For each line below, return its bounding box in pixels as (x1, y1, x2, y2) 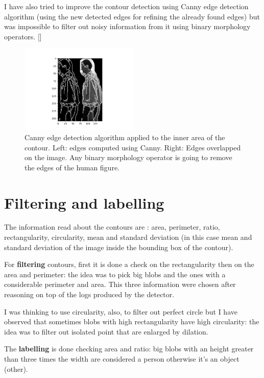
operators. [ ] (4, 31, 42, 41)
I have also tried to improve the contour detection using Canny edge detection (4, 1, 249, 11)
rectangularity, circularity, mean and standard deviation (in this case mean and (4, 232, 252, 242)
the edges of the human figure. (25, 162, 120, 172)
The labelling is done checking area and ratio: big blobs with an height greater (4, 343, 254, 354)
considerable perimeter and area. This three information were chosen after (4, 279, 236, 290)
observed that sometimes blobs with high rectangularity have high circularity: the (4, 316, 259, 327)
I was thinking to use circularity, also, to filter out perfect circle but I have (4, 306, 237, 317)
